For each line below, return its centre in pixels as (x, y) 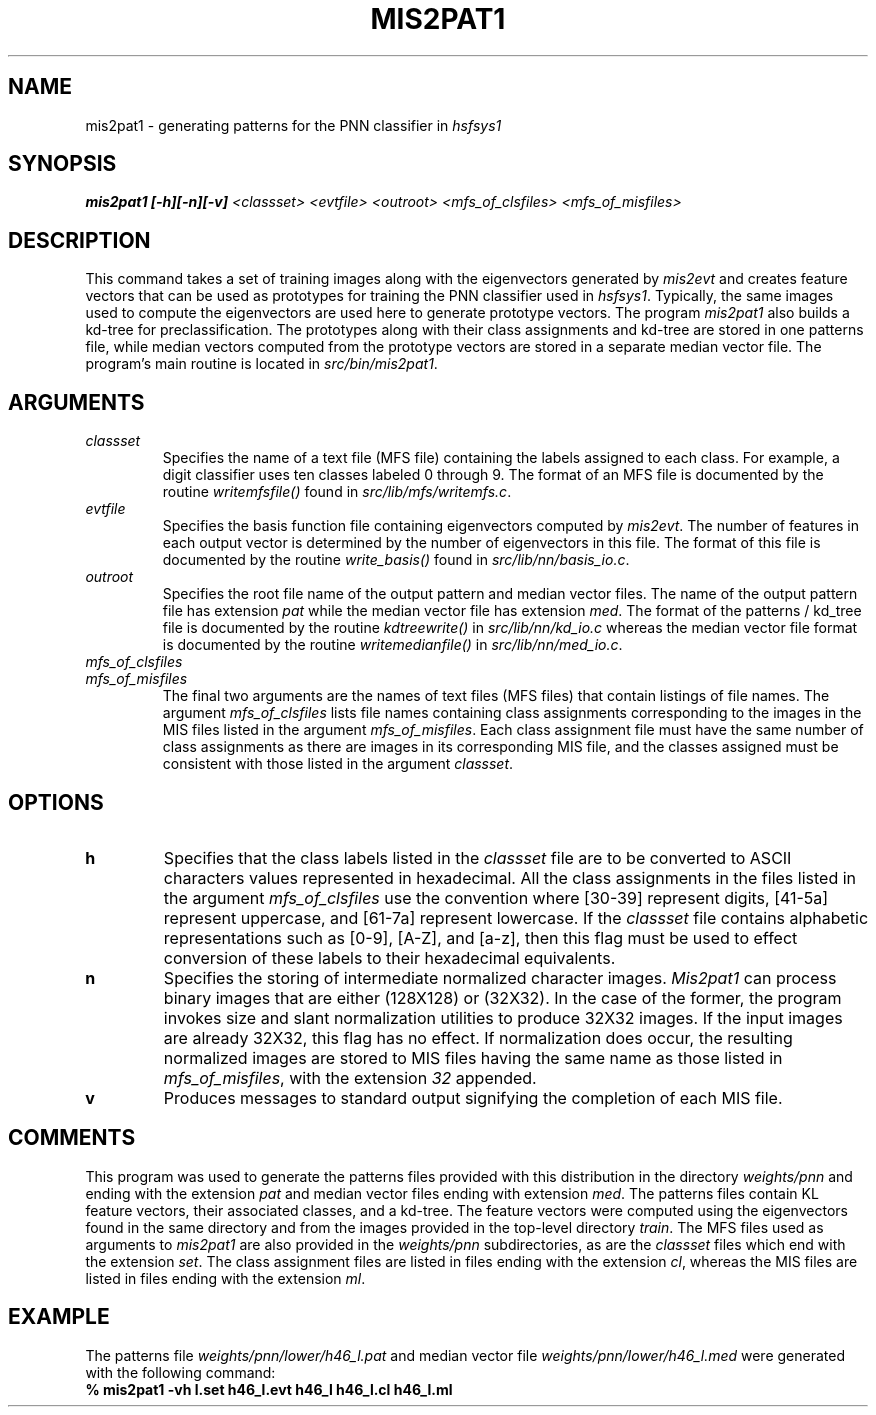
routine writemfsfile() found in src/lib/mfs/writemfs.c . (337, 492)
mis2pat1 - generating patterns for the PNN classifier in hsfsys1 (293, 125)
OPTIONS (56, 802)
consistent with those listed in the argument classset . (338, 764)
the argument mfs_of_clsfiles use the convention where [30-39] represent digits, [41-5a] (496, 897)
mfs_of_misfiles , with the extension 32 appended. (350, 1077)
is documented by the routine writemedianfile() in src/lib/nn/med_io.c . (392, 645)
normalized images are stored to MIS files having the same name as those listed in (473, 1057)
